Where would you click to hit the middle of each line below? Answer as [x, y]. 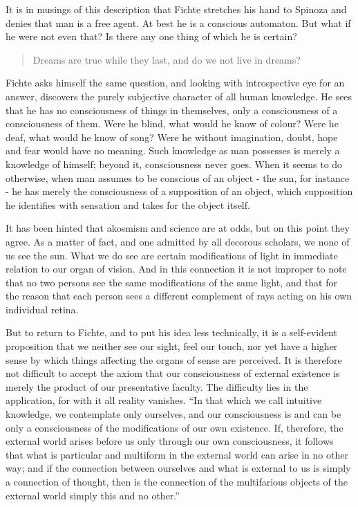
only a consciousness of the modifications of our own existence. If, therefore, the [175, 427]
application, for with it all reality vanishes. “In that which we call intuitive [164, 400]
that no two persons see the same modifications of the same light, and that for [172, 282]
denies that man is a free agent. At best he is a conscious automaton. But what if [178, 22]
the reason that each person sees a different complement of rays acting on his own [179, 296]
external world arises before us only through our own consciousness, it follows [170, 441]
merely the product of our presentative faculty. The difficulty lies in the [157, 386]
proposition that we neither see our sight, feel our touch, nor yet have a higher [172, 346]
